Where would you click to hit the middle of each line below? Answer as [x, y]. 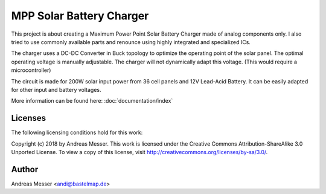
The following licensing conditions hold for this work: [77, 132]
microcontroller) [31, 70]
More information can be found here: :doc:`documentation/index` [92, 101]
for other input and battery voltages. [56, 89]
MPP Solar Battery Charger [80, 16]
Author [25, 169]
